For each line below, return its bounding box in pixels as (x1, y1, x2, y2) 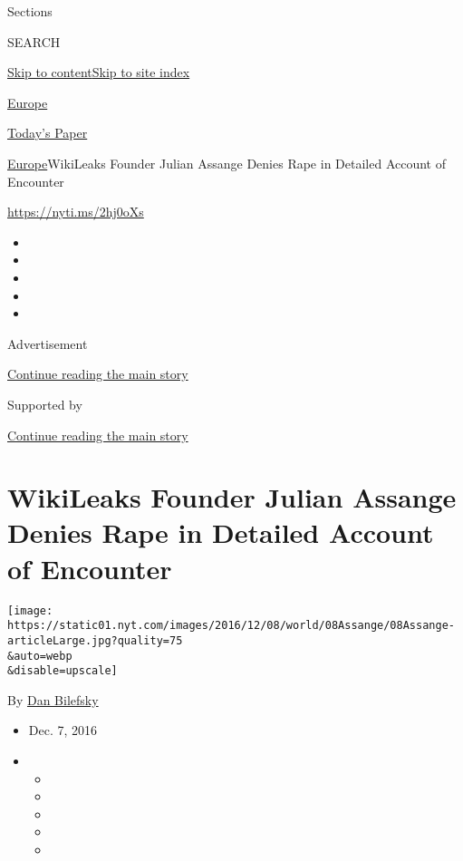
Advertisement (7, 334, 88, 353)
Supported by (7, 394, 82, 413)
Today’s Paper (7, 123, 88, 142)
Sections (7, 2, 53, 20)
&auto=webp (7, 649, 72, 663)
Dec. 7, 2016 (28, 721, 98, 740)
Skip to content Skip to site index (7, 63, 190, 82)
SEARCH (7, 32, 61, 51)
